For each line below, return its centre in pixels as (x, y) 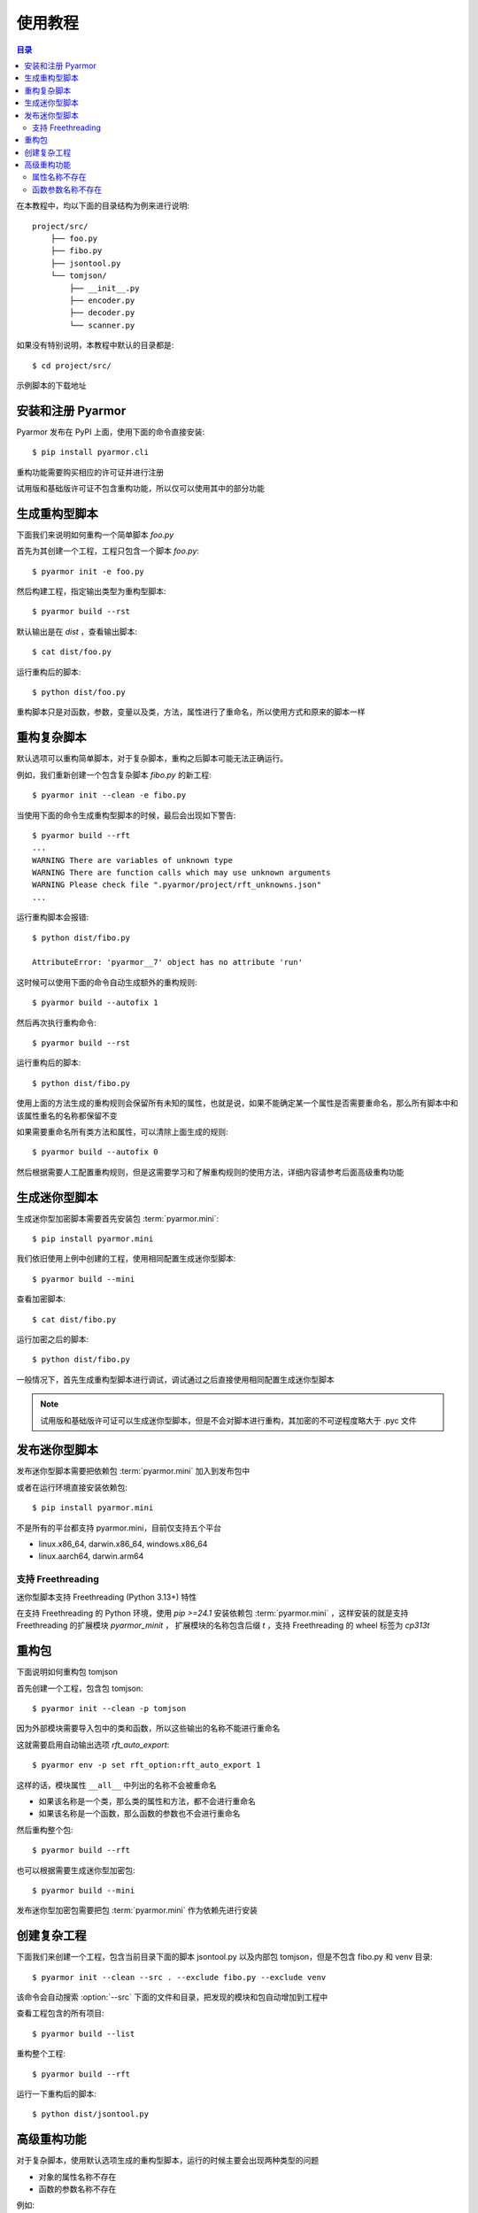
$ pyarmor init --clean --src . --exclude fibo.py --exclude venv (179, 1977)
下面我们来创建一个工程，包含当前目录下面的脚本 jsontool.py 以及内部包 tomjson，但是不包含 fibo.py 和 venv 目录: (224, 1957)
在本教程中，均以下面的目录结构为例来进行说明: (103, 206)
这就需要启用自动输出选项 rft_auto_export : (93, 1745)
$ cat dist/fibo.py (74, 1319)
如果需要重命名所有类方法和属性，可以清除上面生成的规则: (123, 1131)
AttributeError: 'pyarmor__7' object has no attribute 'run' (167, 962)
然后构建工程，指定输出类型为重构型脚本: (92, 591)
